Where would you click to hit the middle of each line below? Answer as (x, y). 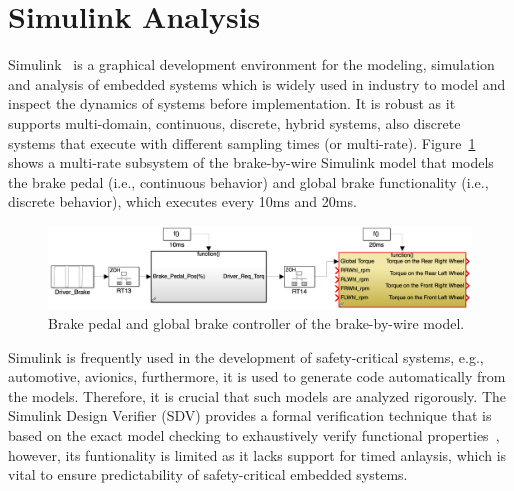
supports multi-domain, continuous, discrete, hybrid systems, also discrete (234, 122)
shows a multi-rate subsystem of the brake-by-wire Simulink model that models (251, 162)
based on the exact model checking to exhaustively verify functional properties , (254, 435)
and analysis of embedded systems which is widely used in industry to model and (257, 83)
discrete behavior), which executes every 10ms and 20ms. (182, 201)
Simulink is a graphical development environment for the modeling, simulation (251, 64)
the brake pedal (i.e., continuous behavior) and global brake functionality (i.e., (248, 181)
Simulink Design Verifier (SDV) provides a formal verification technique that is (250, 415)
